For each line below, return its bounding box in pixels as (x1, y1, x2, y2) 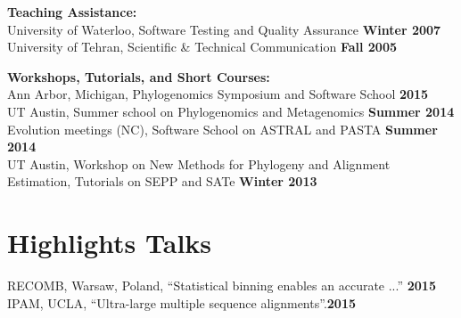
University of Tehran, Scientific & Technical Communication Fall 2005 (7, 37, 398, 56)
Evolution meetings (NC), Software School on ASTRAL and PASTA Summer (7, 119, 438, 138)
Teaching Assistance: (7, 3, 137, 20)
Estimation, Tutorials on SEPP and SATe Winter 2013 (7, 172, 317, 191)
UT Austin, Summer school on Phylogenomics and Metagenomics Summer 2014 (7, 102, 455, 120)
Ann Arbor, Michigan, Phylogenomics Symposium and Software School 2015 (7, 85, 429, 103)
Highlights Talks (7, 224, 212, 261)
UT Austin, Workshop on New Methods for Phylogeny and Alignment (7, 154, 391, 173)
